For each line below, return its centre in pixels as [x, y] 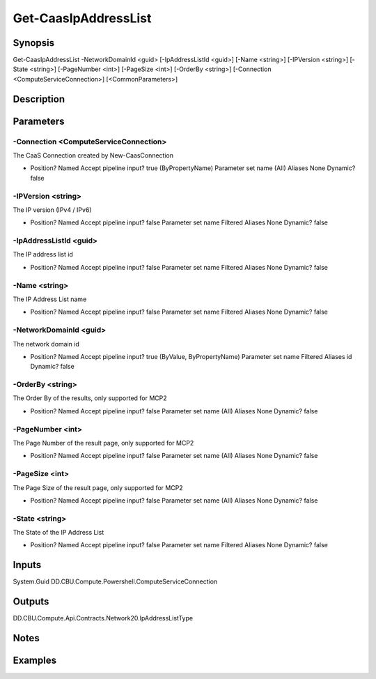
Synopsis [34, 43]
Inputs [27, 565]
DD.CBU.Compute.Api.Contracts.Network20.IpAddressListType [103, 618]
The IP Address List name [50, 299]
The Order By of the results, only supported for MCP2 [90, 398]
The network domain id [46, 344]
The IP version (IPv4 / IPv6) [52, 210]
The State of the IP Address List [58, 533]
